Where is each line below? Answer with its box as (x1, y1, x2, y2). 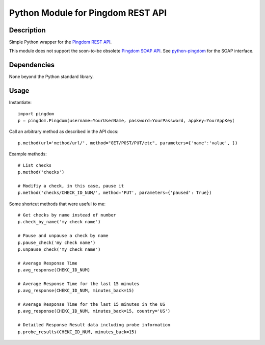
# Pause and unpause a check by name (18, 233, 109, 239)
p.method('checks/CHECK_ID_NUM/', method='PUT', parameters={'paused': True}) (18, 190, 212, 196)
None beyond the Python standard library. (9, 74, 94, 80)
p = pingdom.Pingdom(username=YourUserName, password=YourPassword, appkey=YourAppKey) (18, 118, 236, 124)
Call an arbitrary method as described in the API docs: (9, 129, 119, 134)
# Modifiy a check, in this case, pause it (18, 183, 124, 188)
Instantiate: (9, 100, 32, 106)
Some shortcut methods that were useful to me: (9, 201, 106, 207)
